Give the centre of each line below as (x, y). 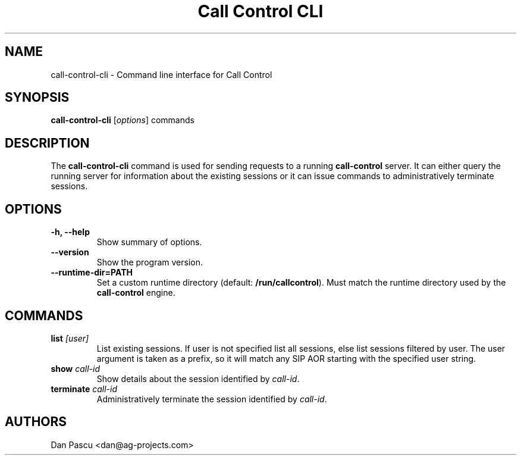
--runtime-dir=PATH (92, 273)
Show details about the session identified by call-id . (198, 378)
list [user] (70, 338)
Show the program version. (150, 262)
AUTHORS (36, 422)
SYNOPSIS (37, 98)
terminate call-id (84, 389)
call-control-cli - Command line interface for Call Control (161, 74)
